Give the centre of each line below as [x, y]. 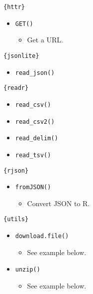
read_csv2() [35, 122]
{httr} [14, 7]
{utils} [16, 219]
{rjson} [16, 170]
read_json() [35, 73]
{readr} [16, 88]
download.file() [42, 236]
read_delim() [37, 139]
